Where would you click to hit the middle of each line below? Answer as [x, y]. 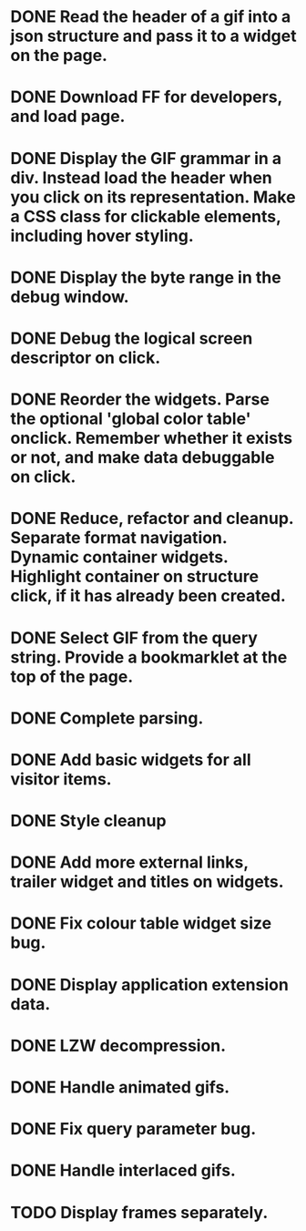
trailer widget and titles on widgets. [148, 882]
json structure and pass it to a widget [153, 36]
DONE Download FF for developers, [147, 97]
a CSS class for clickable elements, [146, 216]
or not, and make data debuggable [143, 458]
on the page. [59, 56]
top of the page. [72, 677]
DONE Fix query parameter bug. [133, 1129]
